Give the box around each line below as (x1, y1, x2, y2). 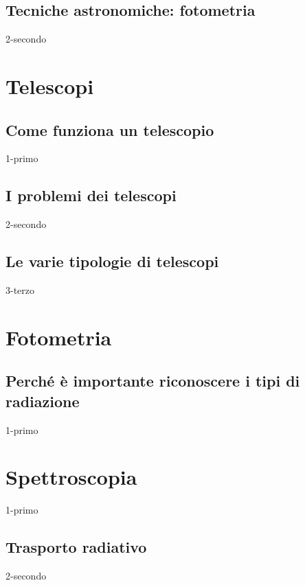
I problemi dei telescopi (5, 185, 177, 206)
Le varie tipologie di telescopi (5, 251, 219, 272)
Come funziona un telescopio (5, 119, 214, 140)
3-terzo (5, 282, 35, 297)
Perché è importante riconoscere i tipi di (5, 370, 300, 391)
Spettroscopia (5, 463, 137, 491)
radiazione (5, 390, 80, 411)
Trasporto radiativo (5, 536, 147, 558)
